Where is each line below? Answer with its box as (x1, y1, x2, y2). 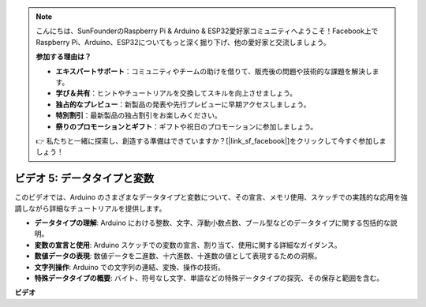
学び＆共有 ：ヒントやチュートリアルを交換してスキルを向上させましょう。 (55, 88, 297, 98)
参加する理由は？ (35, 52, 92, 62)
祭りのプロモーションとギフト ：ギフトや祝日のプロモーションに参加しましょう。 (55, 122, 318, 131)
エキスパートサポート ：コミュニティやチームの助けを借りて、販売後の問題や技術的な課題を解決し (55, 66, 372, 76)
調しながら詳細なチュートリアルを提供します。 (14, 204, 166, 213)
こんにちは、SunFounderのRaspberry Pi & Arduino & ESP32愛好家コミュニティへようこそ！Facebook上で (35, 26, 379, 36)
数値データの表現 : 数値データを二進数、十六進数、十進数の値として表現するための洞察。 (34, 251, 322, 260)
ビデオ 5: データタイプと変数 (14, 172, 155, 185)
